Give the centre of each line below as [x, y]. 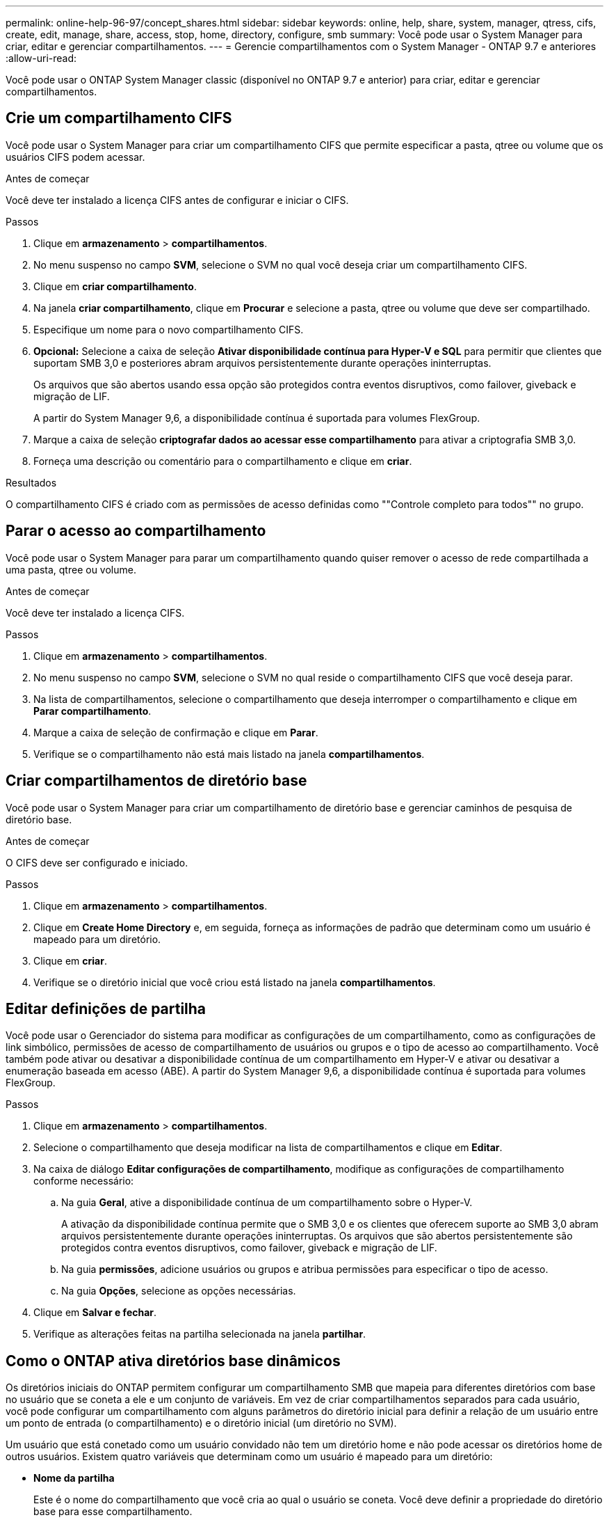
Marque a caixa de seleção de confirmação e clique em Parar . [176, 732]
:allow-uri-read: [41, 58]
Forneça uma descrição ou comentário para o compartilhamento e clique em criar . [223, 461]
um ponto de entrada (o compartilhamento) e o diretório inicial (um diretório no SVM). [201, 1423]
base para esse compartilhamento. [113, 1512]
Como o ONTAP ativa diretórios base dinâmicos [173, 1361]
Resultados [31, 482]
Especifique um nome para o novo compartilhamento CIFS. [169, 329]
